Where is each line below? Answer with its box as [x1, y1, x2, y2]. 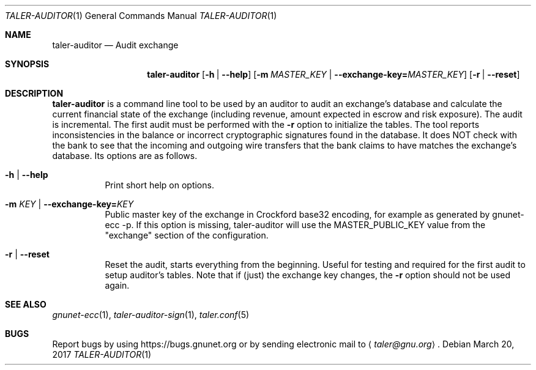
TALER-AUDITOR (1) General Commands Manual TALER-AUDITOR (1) [5, 10, 277, 21]
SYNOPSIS [5, 59, 50, 69]
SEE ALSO [5, 299, 47, 309]
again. [105, 280, 130, 290]
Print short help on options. [105, 180, 214, 190]
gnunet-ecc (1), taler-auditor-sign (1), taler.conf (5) [52, 309, 250, 320]
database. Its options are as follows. [52, 150, 198, 161]
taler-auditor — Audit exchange [52, 40, 179, 50]
